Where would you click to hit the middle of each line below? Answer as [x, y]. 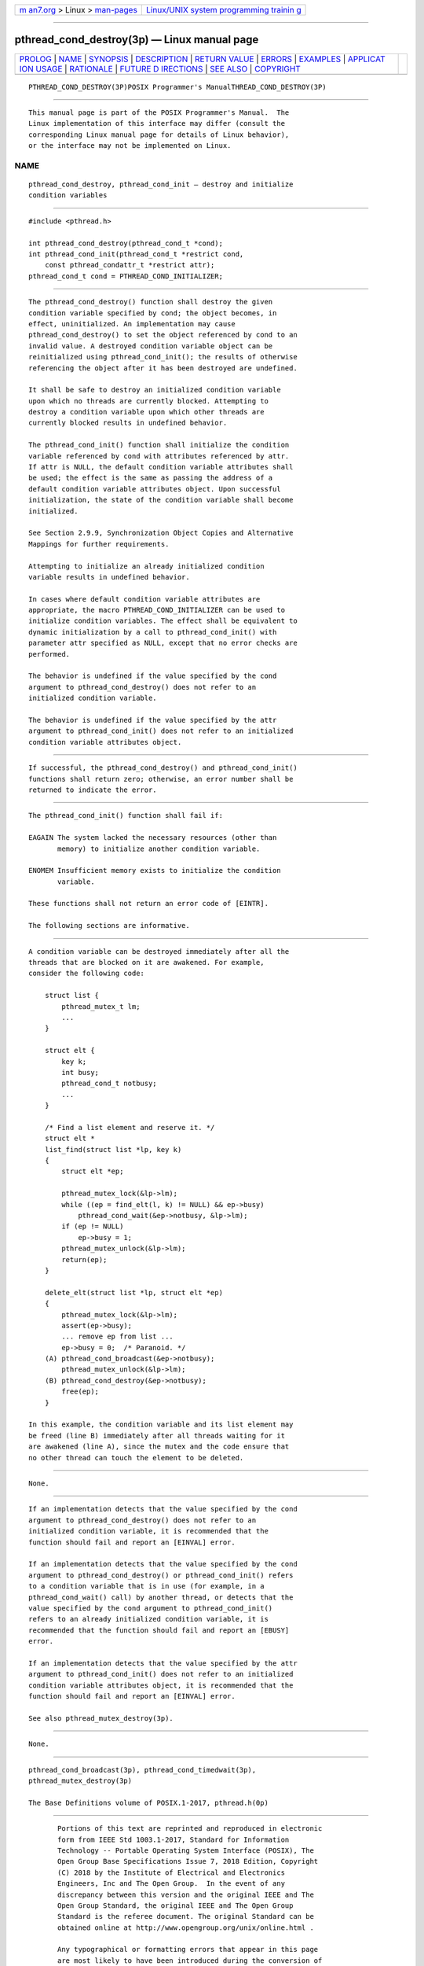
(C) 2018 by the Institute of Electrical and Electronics [172, 1872]
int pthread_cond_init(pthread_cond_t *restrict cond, [136, 254]
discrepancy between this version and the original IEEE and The [186, 1894]
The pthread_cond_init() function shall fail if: [126, 815]
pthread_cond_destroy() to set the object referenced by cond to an [163, 335]
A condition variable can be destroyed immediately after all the [159, 951]
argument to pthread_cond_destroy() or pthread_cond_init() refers [161, 1575]
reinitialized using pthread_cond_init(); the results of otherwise [163, 357]
